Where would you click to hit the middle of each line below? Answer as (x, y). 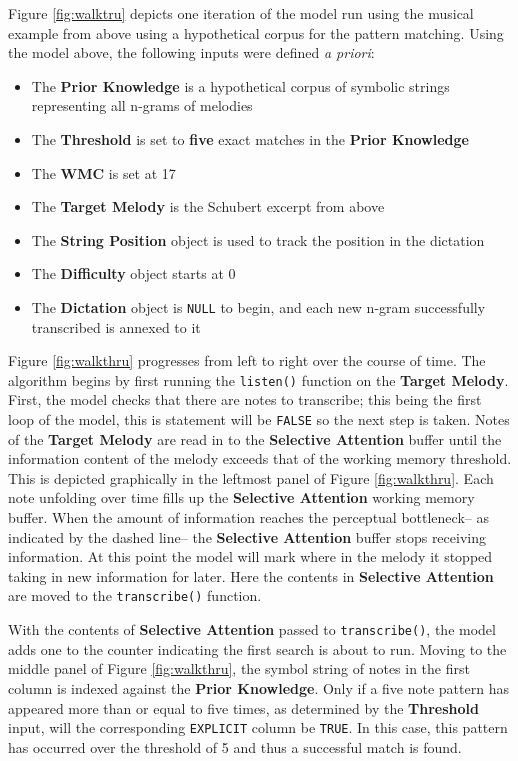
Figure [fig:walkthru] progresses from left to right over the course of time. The (247, 360)
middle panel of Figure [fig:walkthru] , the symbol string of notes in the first (239, 668)
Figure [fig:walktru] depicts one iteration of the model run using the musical (241, 13)
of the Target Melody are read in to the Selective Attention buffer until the (255, 438)
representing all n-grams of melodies (142, 105)
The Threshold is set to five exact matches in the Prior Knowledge (250, 138)
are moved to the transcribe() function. (135, 595)
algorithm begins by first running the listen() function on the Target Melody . (258, 379)
